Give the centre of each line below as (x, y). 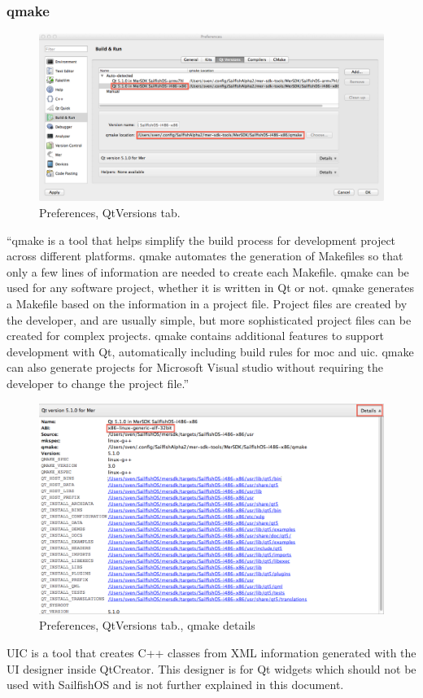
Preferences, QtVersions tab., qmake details (147, 625)
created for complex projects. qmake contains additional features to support (196, 336)
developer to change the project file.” (98, 383)
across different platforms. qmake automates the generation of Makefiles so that (205, 256)
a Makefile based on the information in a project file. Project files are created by (207, 303)
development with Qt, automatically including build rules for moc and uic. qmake (210, 351)
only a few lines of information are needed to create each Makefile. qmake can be (208, 271)
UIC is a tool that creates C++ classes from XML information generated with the (211, 652)
